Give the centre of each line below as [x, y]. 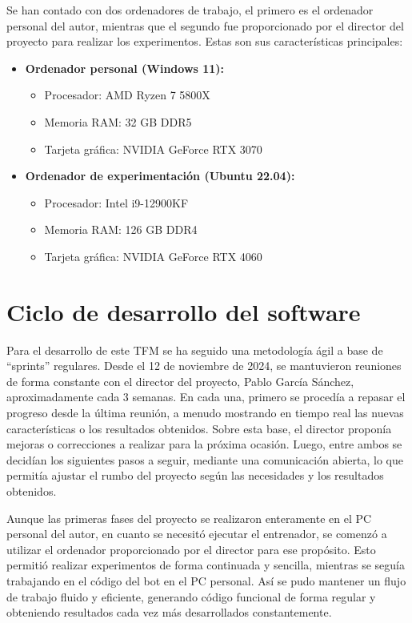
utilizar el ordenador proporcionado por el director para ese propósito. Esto [191, 549]
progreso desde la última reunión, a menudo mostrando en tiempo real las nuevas [205, 413]
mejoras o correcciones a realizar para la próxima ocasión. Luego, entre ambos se [204, 444]
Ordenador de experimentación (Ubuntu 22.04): [160, 176]
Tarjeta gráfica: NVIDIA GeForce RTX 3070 [153, 149]
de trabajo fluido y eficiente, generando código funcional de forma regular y [191, 596]
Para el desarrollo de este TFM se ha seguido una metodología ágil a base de [195, 350]
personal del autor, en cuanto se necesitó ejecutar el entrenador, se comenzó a [197, 534]
